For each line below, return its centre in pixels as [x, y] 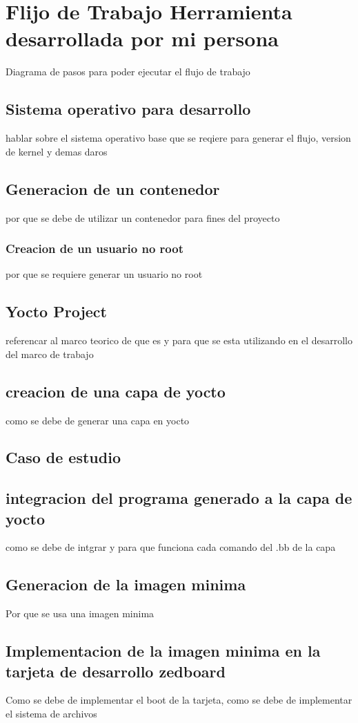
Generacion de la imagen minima [126, 584]
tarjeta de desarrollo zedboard [116, 671]
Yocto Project [56, 311]
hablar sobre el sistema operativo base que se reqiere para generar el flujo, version [178, 138]
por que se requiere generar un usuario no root [104, 274]
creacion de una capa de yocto [116, 391]
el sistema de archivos [51, 714]
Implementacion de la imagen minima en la [163, 651]
